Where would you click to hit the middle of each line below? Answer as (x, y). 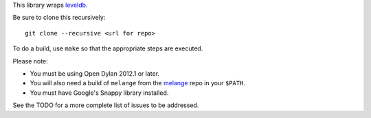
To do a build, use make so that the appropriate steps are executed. (108, 48)
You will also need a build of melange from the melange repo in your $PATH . (137, 83)
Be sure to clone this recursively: (59, 18)
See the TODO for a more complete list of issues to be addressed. (106, 105)
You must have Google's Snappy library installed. (99, 93)
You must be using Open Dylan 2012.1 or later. (95, 73)
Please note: (30, 61)
